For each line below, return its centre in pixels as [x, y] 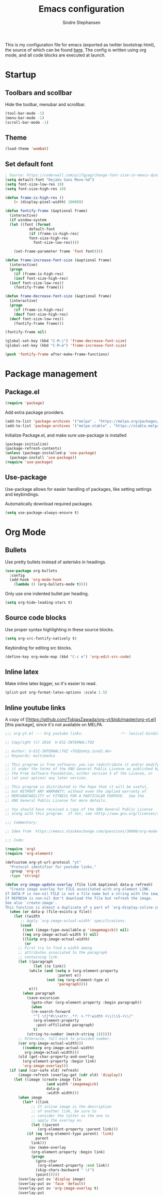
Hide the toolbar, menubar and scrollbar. [45, 104]
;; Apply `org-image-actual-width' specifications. [73, 921]
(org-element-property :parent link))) [78, 1129]
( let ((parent [45, 1125]
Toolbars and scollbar [39, 93]
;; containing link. [39, 957]
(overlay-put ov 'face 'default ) [52, 1184]
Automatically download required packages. [49, 503]
